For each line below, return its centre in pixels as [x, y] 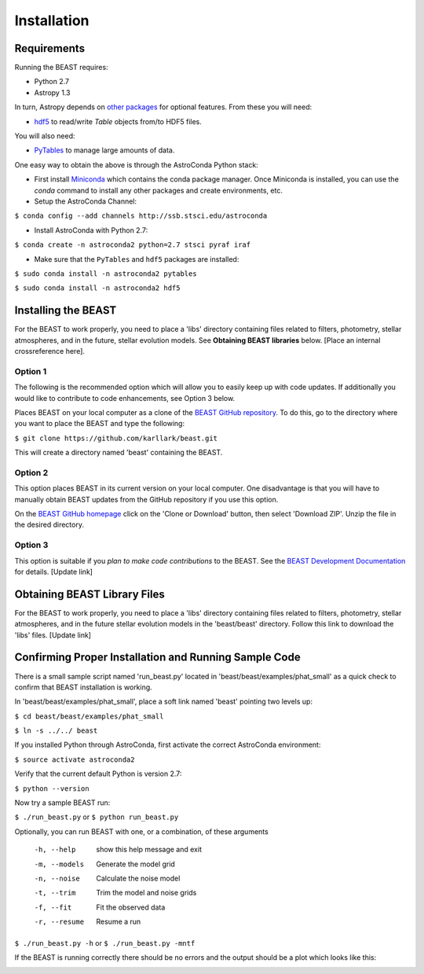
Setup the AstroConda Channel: [86, 201]
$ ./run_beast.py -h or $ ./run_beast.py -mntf [105, 943]
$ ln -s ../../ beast [56, 731]
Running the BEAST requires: [62, 68]
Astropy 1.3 [52, 92]
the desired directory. [49, 525]
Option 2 [31, 472]
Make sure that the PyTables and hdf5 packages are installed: [137, 259]
